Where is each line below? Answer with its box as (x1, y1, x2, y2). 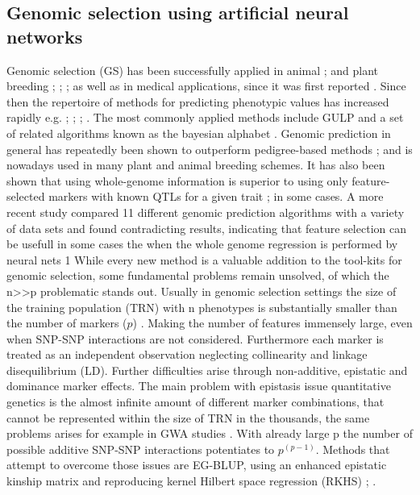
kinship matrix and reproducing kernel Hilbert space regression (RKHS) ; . (6, 472, 376, 489)
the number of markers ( (6, 314, 127, 331)
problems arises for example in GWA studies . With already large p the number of (6, 425, 413, 442)
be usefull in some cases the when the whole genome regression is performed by (6, 235, 398, 252)
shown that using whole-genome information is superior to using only (6, 172, 348, 189)
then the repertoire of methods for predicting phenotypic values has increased (6, 93, 389, 110)
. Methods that (315, 440, 390, 457)
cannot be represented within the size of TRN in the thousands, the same (6, 409, 370, 426)
